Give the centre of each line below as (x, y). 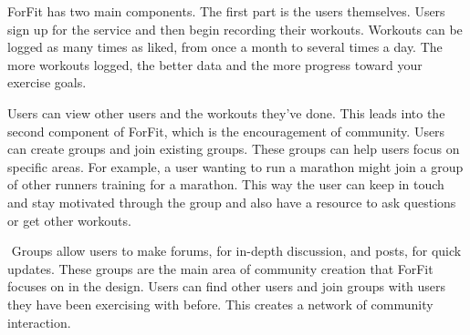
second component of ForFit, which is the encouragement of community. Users (226, 131)
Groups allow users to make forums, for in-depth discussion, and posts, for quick (236, 251)
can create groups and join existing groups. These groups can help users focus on (234, 149)
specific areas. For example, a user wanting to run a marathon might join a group (235, 166)
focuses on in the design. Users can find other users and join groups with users (227, 286)
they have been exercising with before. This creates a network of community (220, 304)
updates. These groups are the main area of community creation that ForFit (220, 268)
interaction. (39, 322)
